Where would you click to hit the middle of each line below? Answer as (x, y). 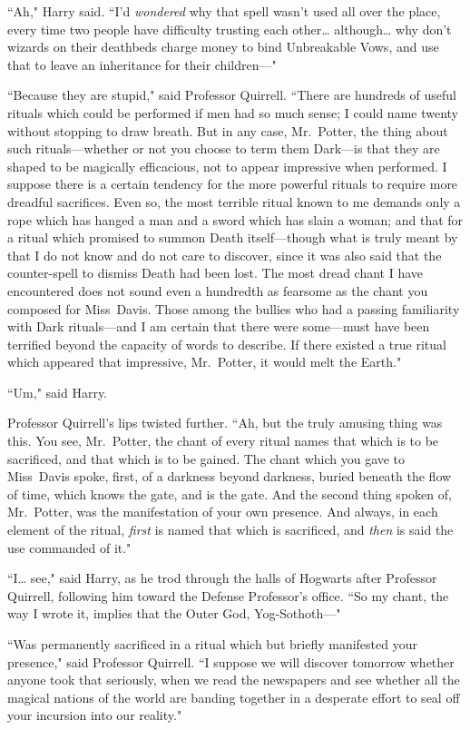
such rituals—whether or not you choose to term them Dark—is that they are (224, 148)
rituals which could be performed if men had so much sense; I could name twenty (233, 112)
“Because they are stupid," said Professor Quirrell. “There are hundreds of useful (232, 95)
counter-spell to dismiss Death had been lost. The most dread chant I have (215, 273)
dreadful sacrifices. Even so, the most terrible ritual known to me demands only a (234, 201)
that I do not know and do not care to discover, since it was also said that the (225, 255)
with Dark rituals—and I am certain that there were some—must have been (219, 326)
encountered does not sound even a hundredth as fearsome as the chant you (218, 290)
